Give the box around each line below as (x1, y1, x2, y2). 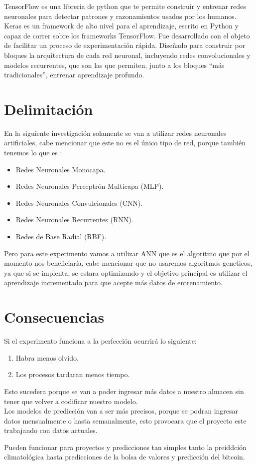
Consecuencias (4, 307, 105, 327)
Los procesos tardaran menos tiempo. (15, 369, 130, 380)
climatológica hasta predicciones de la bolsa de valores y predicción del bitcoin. (4, 452, 245, 462)
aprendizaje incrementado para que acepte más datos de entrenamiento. (4, 277, 223, 288)
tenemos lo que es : (4, 147, 62, 158)
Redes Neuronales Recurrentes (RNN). (15, 214, 133, 225)
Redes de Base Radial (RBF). (15, 231, 107, 242)
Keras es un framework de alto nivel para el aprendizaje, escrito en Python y (4, 20, 239, 31)
